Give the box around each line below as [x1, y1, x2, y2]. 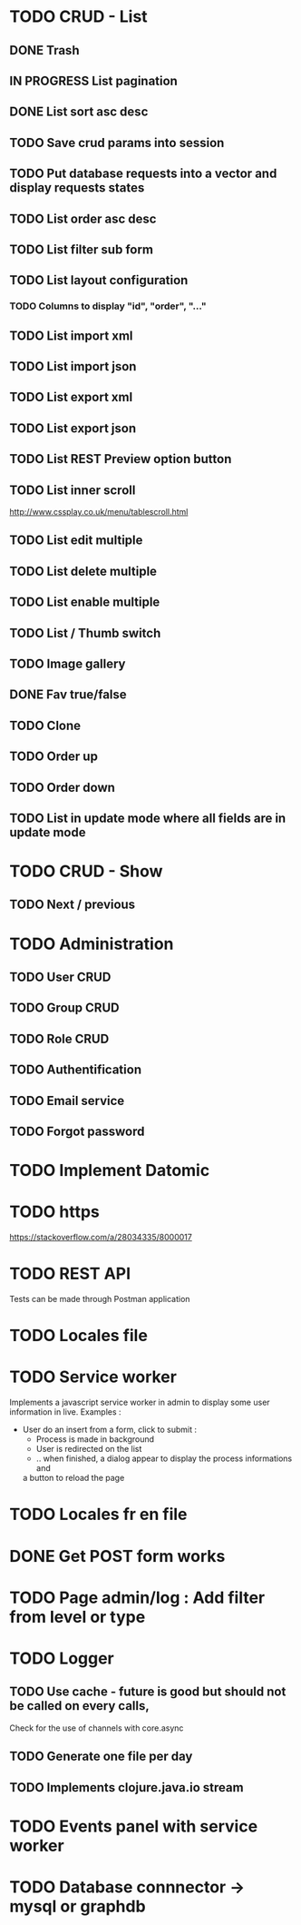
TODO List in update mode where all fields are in [9, 810, 286, 825]
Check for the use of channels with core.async [9, 1723, 184, 1733]
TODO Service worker [9, 1367, 177, 1387]
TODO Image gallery [9, 656, 126, 671]
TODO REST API [9, 1264, 131, 1284]
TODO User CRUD [9, 970, 112, 985]
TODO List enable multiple [9, 595, 160, 610]
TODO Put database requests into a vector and [9, 166, 277, 182]
